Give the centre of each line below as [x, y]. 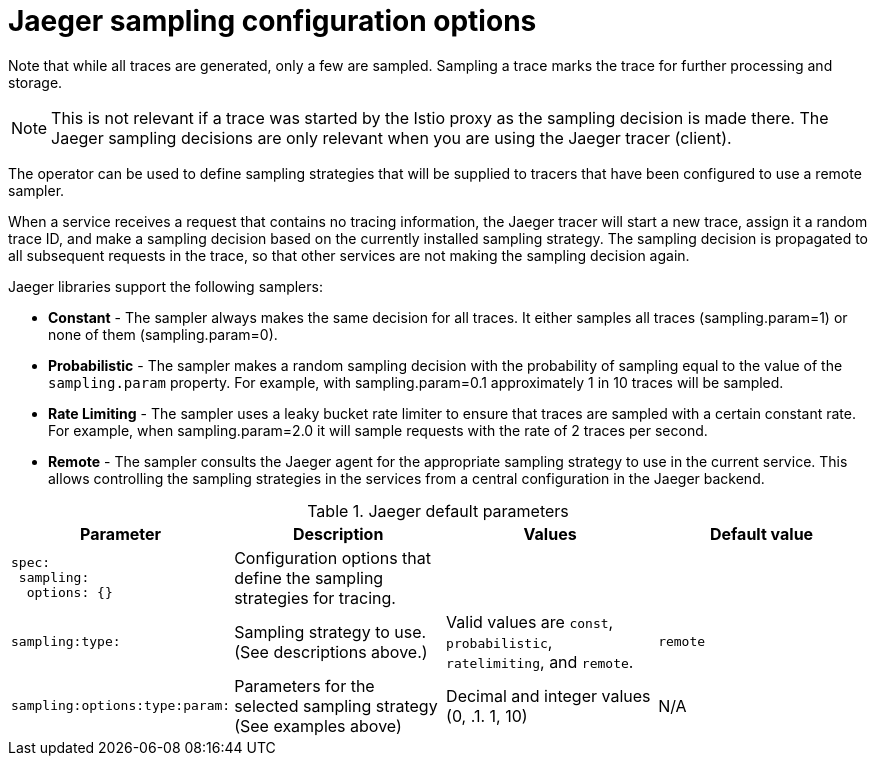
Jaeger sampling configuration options [272, 21]
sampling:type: [66, 642]
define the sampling [309, 577]
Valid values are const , [530, 621]
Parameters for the [304, 685]
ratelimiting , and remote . [540, 661]
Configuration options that [333, 557]
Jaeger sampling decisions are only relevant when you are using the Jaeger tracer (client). [391, 137]
